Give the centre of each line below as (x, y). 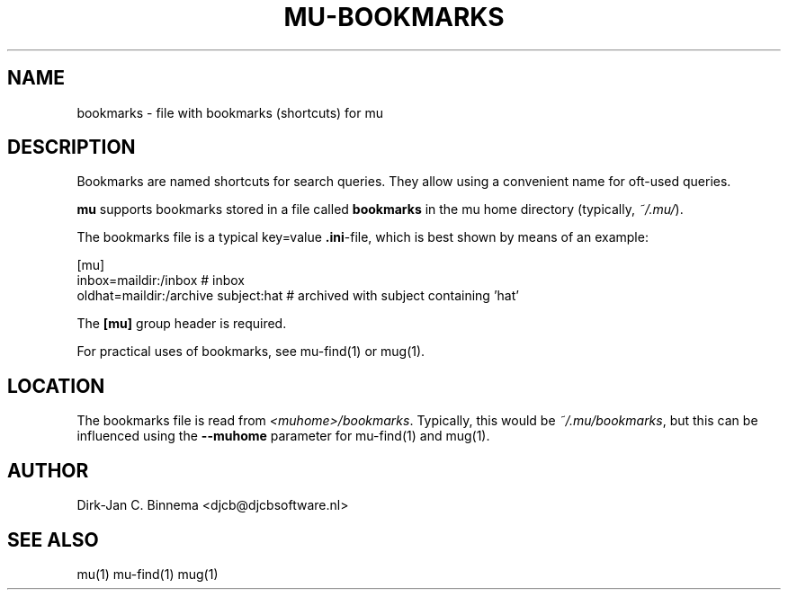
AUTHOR (48, 470)
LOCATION (56, 386)
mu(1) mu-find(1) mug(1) (148, 574)
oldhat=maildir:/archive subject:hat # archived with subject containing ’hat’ (298, 296)
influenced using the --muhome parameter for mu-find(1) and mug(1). (283, 436)
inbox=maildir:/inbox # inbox (161, 281)
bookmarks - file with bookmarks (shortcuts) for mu (230, 112)
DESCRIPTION (72, 147)
